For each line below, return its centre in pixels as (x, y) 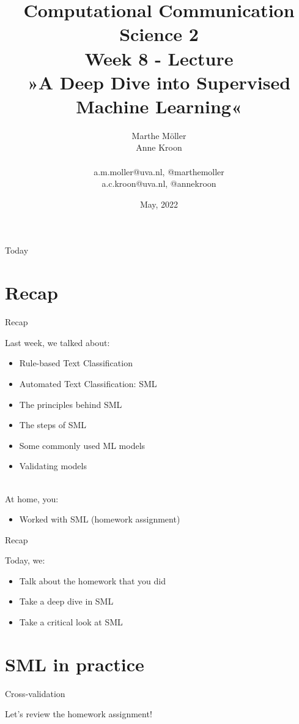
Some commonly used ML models (82, 445)
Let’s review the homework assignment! (79, 714)
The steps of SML (53, 425)
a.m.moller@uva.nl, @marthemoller (159, 171)
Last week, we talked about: (57, 342)
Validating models (53, 466)
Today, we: (25, 560)
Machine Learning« (159, 106)
